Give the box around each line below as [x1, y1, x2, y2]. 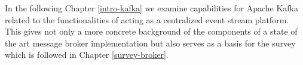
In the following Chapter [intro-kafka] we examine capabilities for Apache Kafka [5, 2, 298, 14]
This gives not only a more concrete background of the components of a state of [5, 25, 298, 38]
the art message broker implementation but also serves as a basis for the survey [5, 36, 296, 49]
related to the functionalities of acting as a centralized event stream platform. [5, 13, 289, 26]
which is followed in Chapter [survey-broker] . [5, 48, 169, 61]
